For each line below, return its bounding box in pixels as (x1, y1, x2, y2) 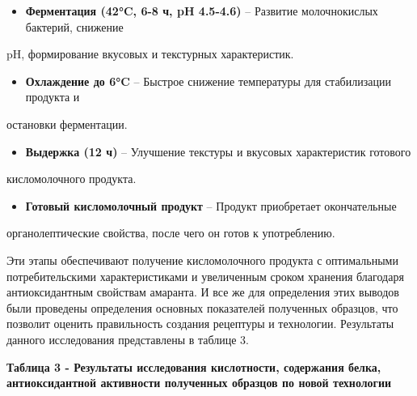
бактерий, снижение (25, 18, 124, 35)
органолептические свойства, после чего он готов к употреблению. (6, 224, 335, 241)
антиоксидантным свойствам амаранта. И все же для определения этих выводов (6, 283, 399, 300)
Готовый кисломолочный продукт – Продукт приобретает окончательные (25, 197, 397, 214)
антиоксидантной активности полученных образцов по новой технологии (6, 374, 392, 391)
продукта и (25, 88, 80, 105)
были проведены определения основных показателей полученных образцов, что (6, 299, 398, 316)
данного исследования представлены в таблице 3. (6, 330, 249, 347)
